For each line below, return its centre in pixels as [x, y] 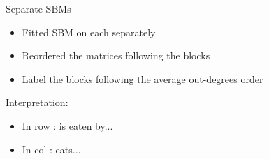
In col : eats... [51, 149]
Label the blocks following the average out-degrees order [143, 78]
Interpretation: [37, 102]
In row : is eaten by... [67, 125]
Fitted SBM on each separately [89, 32]
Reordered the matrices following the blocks [116, 55]
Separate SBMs [38, 8]
